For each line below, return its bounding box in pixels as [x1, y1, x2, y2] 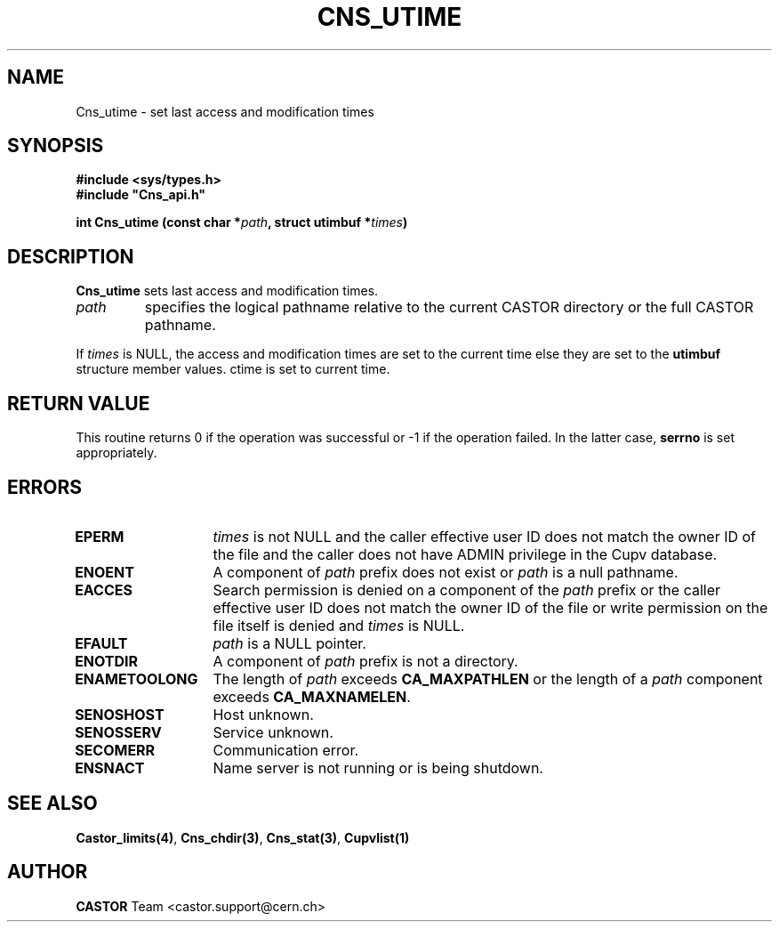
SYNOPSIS [7, 134, 104, 158]
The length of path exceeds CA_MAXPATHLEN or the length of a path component [213, 669, 763, 688]
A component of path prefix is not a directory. [213, 651, 518, 670]
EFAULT [75, 634, 128, 652]
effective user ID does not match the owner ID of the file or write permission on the [213, 598, 768, 617]
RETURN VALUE [7, 392, 150, 415]
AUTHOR [7, 860, 88, 884]
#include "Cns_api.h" [76, 187, 206, 203]
